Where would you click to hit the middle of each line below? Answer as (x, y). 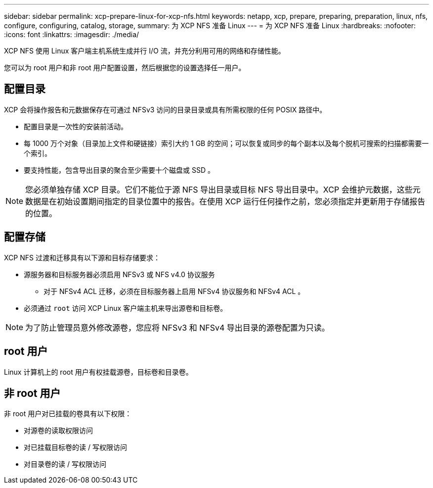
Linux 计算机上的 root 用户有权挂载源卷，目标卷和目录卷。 (98, 372)
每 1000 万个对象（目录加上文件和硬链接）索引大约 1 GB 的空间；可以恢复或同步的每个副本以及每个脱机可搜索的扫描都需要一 (226, 143)
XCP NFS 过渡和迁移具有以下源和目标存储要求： (82, 257)
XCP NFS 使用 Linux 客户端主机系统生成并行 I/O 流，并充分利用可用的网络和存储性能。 (145, 51)
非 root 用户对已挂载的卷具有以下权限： (68, 414)
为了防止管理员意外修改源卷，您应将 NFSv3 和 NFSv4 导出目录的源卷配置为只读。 (177, 327)
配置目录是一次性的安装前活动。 (76, 126)
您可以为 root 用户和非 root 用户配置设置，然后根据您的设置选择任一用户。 (125, 68)
